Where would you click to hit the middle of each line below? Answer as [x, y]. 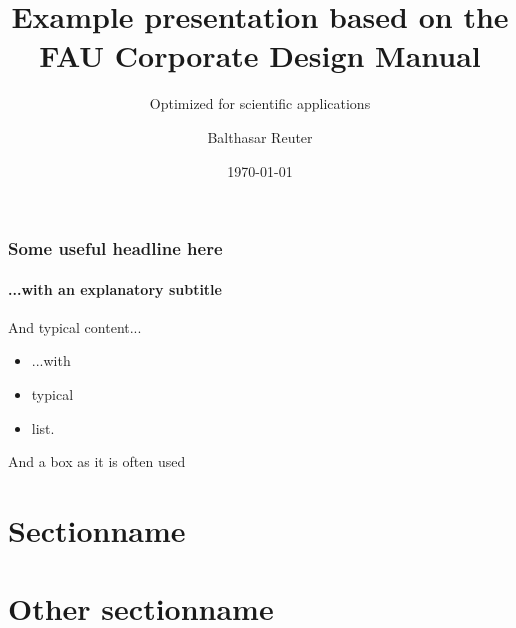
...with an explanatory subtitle [115, 288]
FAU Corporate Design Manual [260, 55]
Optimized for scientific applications [260, 103]
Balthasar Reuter [260, 136]
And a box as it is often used [97, 461]
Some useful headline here [115, 248]
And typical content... [75, 326]
